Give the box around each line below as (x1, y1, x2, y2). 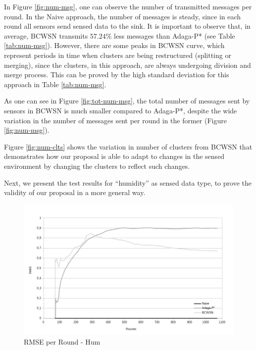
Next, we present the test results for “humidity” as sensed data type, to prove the (4, 177, 252, 188)
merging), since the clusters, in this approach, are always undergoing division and (4, 59, 251, 70)
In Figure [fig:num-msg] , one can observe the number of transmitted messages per (4, 1, 252, 11)
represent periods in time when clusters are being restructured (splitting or (4, 50, 231, 60)
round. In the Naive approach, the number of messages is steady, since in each (4, 11, 241, 21)
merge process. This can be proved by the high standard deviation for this (4, 69, 229, 80)
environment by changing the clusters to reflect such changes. (4, 160, 190, 171)
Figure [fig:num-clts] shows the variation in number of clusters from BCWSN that (4, 141, 253, 151)
